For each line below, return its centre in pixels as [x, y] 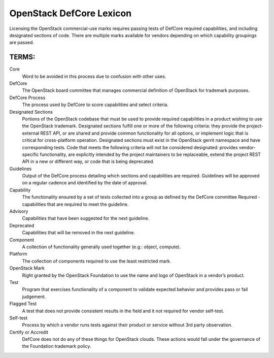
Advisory [19, 211]
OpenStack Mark [27, 268]
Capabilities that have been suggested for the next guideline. [86, 218]
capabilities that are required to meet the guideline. [75, 204]
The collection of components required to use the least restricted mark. [97, 261]
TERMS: [22, 57]
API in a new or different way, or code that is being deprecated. [88, 161]
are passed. [22, 43]
